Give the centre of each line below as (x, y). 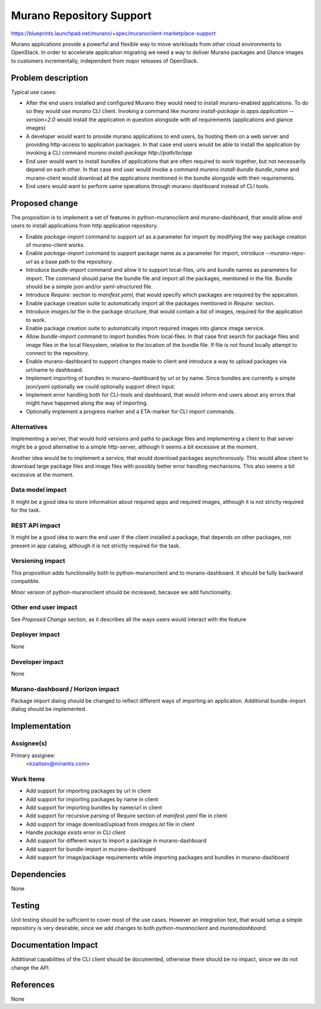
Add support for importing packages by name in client (92, 799)
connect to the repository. (57, 353)
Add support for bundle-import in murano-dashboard (91, 849)
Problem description (50, 78)
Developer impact (37, 662)
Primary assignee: (33, 755)
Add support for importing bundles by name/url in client (94, 807)
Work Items (28, 779)
